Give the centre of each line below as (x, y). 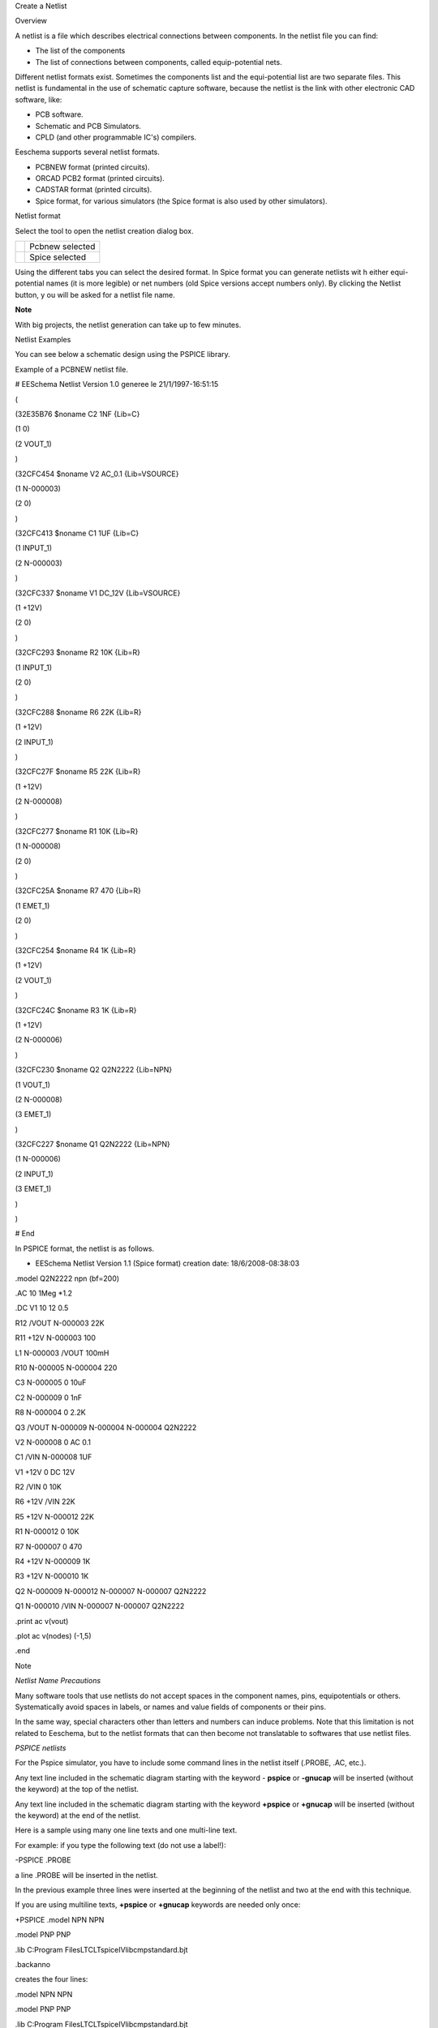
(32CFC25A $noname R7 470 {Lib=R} (78, 891)
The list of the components (80, 51)
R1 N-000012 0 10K (47, 1532)
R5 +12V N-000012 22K (55, 1516)
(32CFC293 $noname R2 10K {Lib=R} (78, 652)
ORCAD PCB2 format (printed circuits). (100, 178)
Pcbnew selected (62, 247)
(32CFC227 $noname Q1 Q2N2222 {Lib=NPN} (92, 1145)
